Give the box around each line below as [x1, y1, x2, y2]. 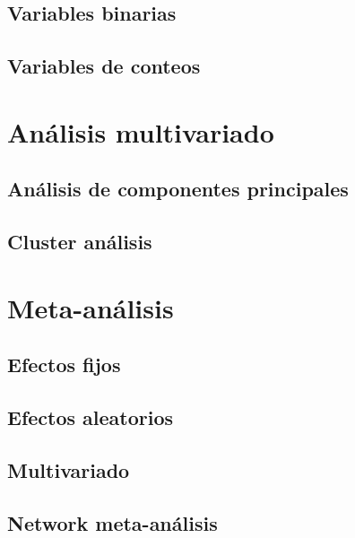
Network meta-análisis [7, 508, 218, 536]
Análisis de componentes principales [7, 175, 349, 203]
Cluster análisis [7, 228, 152, 256]
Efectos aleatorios [7, 403, 174, 431]
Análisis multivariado [7, 113, 274, 150]
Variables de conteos [7, 52, 201, 80]
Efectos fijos [7, 351, 121, 378]
